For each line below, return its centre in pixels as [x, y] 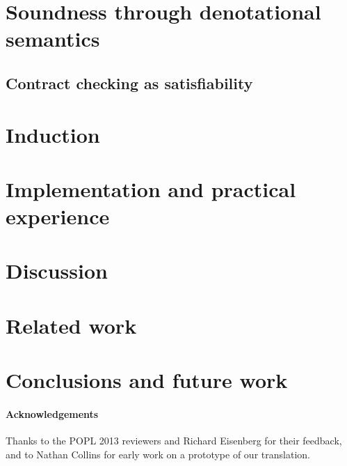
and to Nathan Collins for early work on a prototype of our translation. [158, 454]
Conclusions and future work [147, 380]
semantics [53, 39]
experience [58, 216]
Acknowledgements [52, 414]
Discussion [57, 271]
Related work [71, 325]
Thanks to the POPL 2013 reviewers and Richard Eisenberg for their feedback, [174, 441]
